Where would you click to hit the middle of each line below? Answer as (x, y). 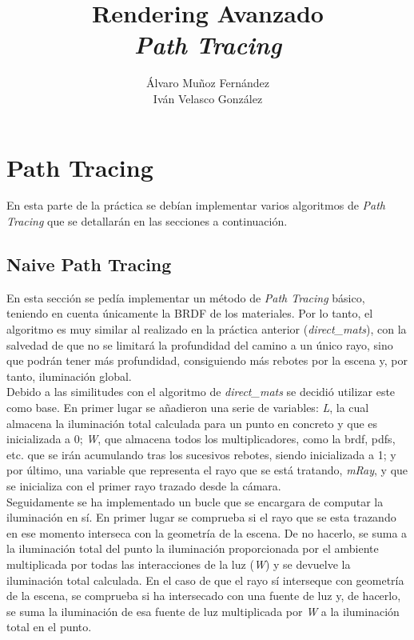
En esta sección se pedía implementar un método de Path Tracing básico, (186, 297)
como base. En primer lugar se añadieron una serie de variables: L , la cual (188, 407)
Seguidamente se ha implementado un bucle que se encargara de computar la (195, 501)
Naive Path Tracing (89, 264)
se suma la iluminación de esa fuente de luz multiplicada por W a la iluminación (203, 611)
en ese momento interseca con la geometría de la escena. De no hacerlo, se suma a (207, 532)
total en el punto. (49, 627)
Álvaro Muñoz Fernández (208, 83)
